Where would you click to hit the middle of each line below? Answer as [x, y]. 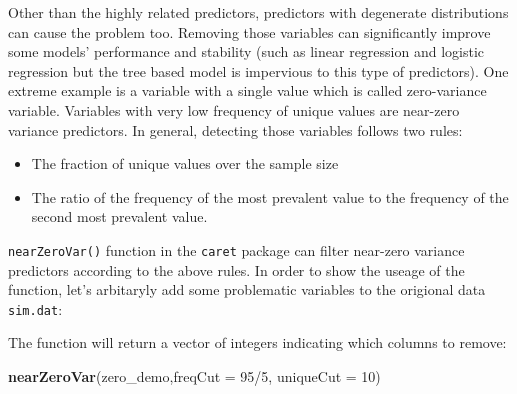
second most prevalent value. [119, 216]
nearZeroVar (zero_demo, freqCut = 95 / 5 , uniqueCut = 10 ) [194, 376]
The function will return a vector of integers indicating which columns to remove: [257, 342]
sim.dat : [35, 308]
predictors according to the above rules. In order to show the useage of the [236, 269]
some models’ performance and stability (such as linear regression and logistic [246, 51]
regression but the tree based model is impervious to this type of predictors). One [258, 70]
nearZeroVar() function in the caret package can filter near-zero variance [236, 249]
